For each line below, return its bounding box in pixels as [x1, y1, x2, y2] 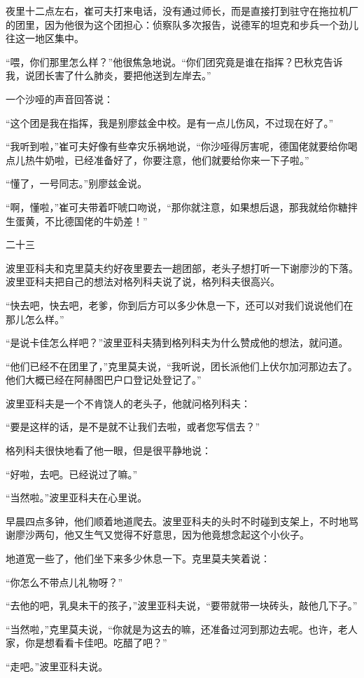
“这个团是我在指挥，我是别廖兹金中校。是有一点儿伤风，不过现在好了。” [6, 115, 334, 130]
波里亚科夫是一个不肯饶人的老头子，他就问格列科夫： [6, 395, 251, 410]
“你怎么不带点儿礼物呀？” [6, 574, 123, 589]
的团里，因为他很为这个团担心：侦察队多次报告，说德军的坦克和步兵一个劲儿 [6, 17, 358, 32]
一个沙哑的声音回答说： [6, 91, 113, 106]
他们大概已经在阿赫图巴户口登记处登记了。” [6, 372, 202, 387]
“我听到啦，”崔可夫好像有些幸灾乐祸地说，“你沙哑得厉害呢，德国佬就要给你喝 [6, 139, 358, 154]
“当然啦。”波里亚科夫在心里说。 [6, 490, 148, 505]
